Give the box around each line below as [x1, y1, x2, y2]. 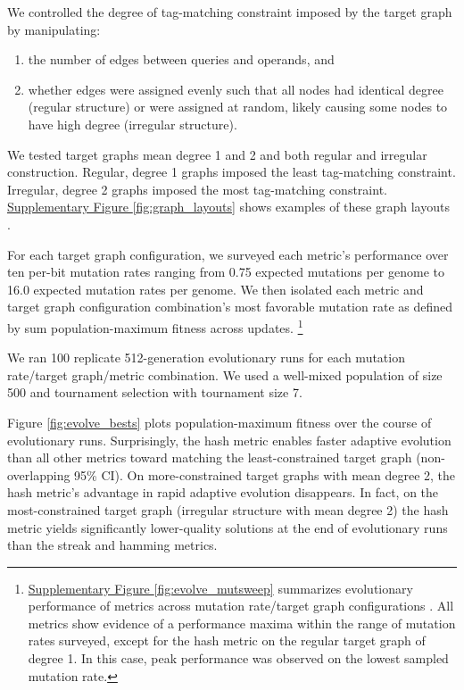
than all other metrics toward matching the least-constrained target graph [7, 448, 412, 467]
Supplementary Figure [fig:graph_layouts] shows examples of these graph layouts [7, 197, 450, 216]
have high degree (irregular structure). [28, 114, 237, 133]
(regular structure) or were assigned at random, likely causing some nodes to [28, 97, 448, 116]
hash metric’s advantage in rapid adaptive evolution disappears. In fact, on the [7, 483, 439, 502]
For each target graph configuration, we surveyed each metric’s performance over [7, 245, 449, 263]
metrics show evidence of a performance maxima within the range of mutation [28, 613, 456, 632]
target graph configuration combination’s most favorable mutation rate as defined [7, 297, 453, 316]
